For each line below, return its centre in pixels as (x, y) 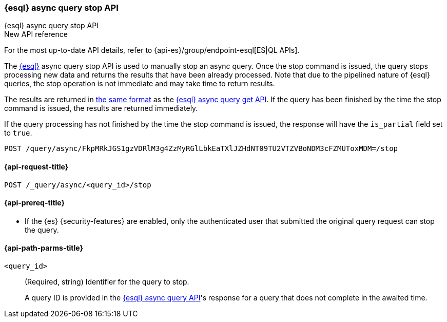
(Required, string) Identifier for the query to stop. (107, 282)
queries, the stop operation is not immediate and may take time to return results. (140, 84)
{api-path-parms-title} (44, 248)
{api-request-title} (36, 166)
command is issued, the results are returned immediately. (101, 108)
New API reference (36, 34)
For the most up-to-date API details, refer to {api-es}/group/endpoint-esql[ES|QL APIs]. (152, 50)
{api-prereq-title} (35, 203)
